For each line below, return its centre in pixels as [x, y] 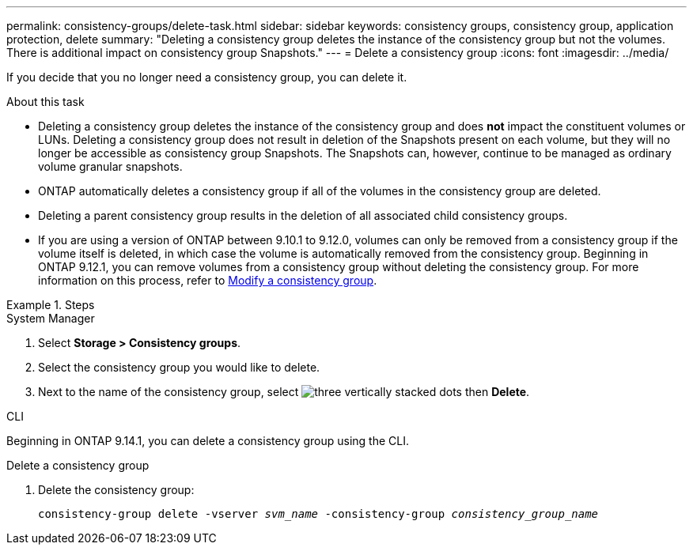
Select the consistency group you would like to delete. [179, 367]
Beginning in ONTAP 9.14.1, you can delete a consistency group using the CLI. [208, 441]
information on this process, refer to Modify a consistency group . [208, 280]
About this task [45, 102]
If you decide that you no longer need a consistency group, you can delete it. [207, 77]
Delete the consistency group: [116, 490]
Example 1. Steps [51, 305]
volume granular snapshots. [110, 166]
